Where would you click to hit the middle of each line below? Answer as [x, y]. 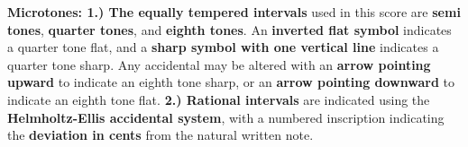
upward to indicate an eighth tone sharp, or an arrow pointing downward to [231, 82]
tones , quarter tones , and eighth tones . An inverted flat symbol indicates [229, 29]
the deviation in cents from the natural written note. [161, 135]
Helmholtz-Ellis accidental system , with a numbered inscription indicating [226, 117]
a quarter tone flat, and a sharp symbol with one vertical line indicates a [223, 47]
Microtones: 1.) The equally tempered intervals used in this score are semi [234, 12]
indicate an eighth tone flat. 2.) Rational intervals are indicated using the [219, 99]
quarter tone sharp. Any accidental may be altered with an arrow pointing [219, 64]
